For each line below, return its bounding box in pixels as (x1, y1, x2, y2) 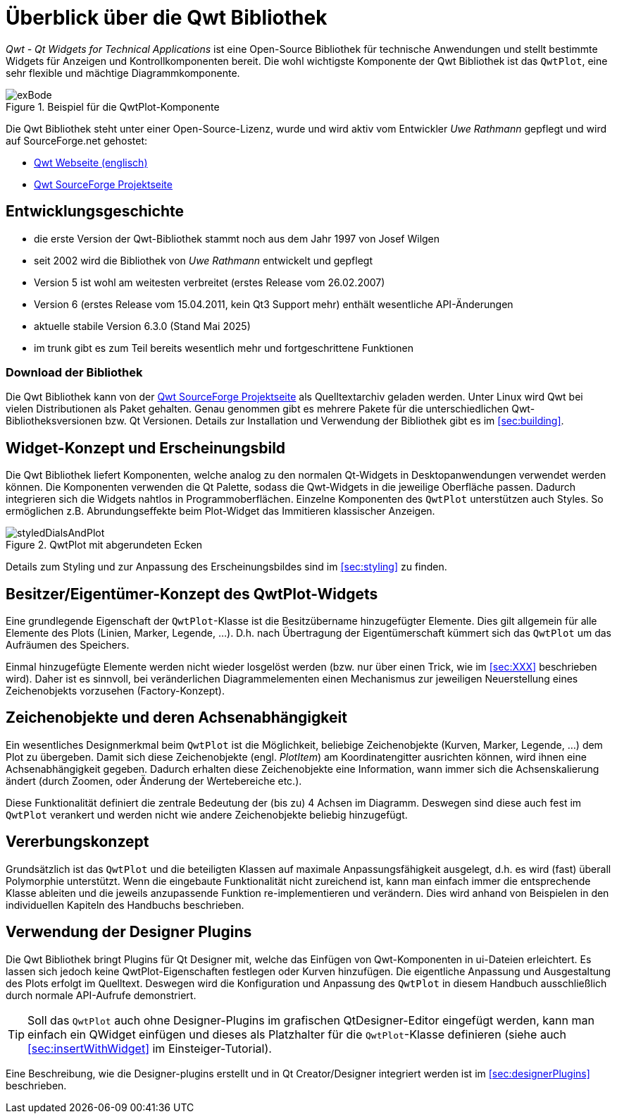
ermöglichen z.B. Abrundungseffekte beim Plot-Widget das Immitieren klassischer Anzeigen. (6, 505, 435, 518)
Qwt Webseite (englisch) (34, 156, 148, 169)
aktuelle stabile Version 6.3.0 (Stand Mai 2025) (34, 319, 251, 332)
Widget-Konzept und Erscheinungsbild (6, 439, 286, 457)
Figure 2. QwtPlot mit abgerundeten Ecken (6, 539, 203, 551)
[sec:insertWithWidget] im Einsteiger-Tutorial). (27, 1041, 272, 1056)
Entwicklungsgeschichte (6, 202, 184, 221)
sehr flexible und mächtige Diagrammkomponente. (6, 66, 240, 79)
